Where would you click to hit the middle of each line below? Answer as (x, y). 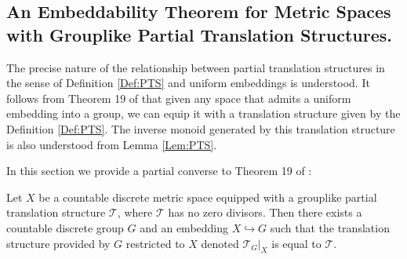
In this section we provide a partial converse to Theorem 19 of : (159, 171)
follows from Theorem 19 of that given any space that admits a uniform (179, 98)
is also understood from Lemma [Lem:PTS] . (112, 144)
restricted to (155, 243)
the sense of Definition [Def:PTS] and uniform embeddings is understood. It (188, 83)
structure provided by (58, 243)
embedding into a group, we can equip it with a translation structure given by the (203, 113)
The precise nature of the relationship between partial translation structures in (196, 67)
